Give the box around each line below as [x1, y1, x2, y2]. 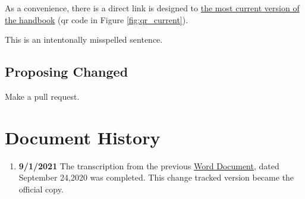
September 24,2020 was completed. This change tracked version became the [18, 171, 294, 184]
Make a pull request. [5, 90, 80, 102]
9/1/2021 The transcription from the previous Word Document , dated [18, 159, 279, 172]
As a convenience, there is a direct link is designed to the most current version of [5, 2, 300, 14]
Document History [5, 125, 161, 149]
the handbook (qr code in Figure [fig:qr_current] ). [5, 13, 188, 26]
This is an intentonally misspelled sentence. [5, 33, 163, 46]
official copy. [18, 182, 64, 195]
